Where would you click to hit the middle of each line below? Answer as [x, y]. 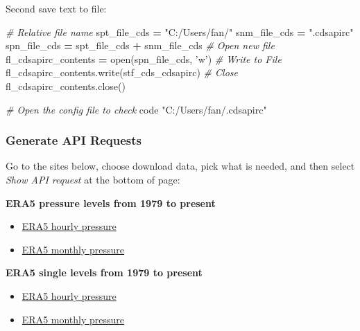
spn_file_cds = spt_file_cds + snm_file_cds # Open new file [140, 45]
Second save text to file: [56, 8]
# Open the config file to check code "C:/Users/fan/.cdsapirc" [136, 109]
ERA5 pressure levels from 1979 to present [111, 203]
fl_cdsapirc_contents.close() [66, 86]
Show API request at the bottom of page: [93, 179]
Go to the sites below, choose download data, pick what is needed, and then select [180, 166]
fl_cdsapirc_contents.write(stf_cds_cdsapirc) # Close [122, 72]
